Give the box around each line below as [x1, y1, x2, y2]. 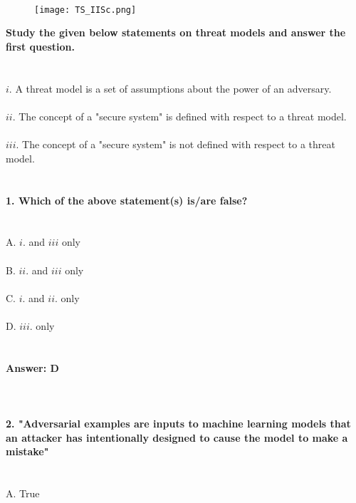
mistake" [6, 444, 49, 459]
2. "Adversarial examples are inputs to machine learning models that [6, 416, 351, 431]
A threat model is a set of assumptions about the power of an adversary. [15, 81, 332, 95]
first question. [6, 39, 75, 54]
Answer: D [6, 360, 59, 375]
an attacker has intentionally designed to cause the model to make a [6, 430, 348, 445]
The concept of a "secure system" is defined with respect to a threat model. [19, 109, 347, 123]
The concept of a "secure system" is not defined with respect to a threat [22, 137, 335, 152]
